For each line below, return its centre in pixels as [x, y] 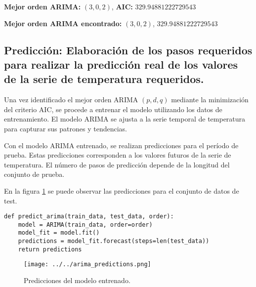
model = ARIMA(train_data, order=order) [85, 225]
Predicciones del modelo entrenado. [77, 280]
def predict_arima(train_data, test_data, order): [89, 217]
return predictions [50, 249]
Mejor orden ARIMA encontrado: [63, 23]
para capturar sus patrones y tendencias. [65, 128]
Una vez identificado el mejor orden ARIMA [71, 100]
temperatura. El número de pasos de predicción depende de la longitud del [117, 164]
